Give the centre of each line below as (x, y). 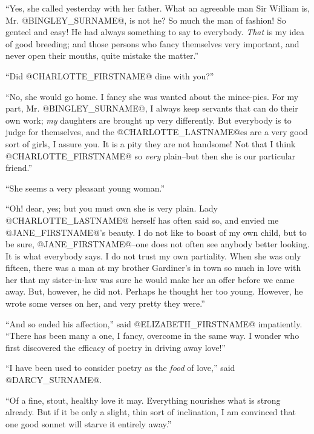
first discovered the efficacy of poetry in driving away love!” (116, 347)
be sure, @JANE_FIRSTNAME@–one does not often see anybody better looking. (158, 244)
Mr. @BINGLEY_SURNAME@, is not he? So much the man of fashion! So (146, 20)
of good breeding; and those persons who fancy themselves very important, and (152, 43)
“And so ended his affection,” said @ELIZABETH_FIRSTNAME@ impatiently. (154, 323)
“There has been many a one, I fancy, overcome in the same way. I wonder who (152, 336)
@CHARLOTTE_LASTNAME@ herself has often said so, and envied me (142, 220)
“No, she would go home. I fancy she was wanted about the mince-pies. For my (152, 96)
